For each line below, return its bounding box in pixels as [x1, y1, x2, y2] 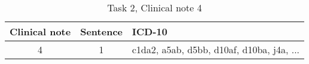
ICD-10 [132, 25, 167, 38]
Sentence [80, 25, 123, 38]
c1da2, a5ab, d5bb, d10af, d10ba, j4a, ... [132, 42, 300, 56]
